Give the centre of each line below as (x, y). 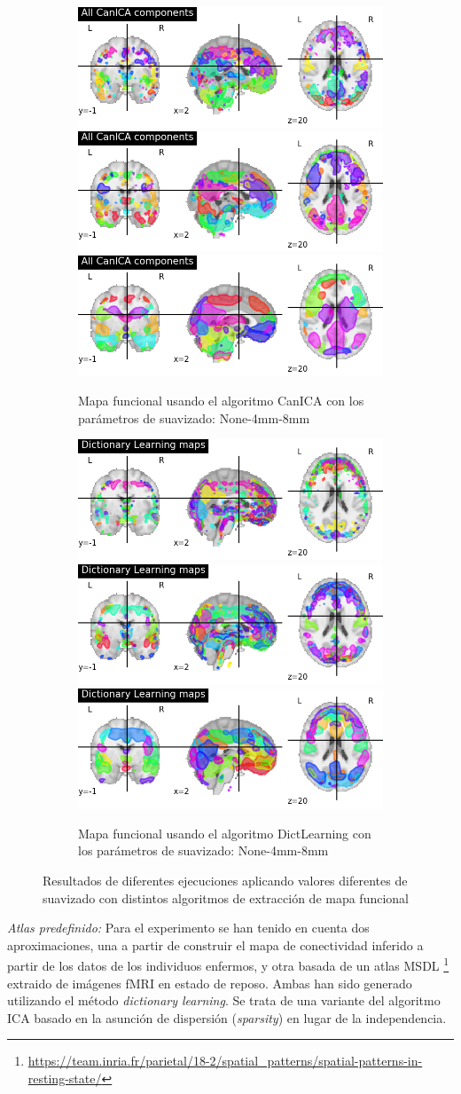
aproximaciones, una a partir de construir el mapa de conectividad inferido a (215, 944)
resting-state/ (65, 1078)
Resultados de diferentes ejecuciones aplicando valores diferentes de (225, 880)
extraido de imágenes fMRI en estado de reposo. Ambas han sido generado (210, 983)
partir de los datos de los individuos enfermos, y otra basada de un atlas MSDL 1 (228, 964)
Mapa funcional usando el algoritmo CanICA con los (221, 401)
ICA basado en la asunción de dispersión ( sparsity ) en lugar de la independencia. (227, 1017)
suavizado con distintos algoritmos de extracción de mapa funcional (226, 897)
